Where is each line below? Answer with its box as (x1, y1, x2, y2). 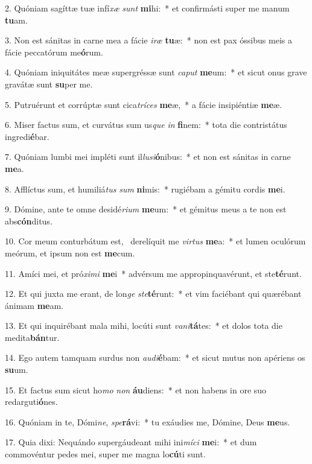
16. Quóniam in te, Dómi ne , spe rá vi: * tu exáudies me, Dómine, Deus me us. (5, 415, 290, 428)
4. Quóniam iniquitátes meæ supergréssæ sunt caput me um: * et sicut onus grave (5, 66, 307, 78)
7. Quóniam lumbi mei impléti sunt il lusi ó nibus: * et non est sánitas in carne (5, 150, 291, 163)
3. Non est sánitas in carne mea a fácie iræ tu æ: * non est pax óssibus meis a (5, 34, 292, 46)
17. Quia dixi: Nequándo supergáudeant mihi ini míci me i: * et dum (5, 436, 257, 448)
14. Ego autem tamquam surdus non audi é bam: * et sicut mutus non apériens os (5, 351, 305, 364)
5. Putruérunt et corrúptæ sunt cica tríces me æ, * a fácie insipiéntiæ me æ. (5, 98, 282, 110)
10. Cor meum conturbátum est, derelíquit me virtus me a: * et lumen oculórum (5, 235, 306, 247)
